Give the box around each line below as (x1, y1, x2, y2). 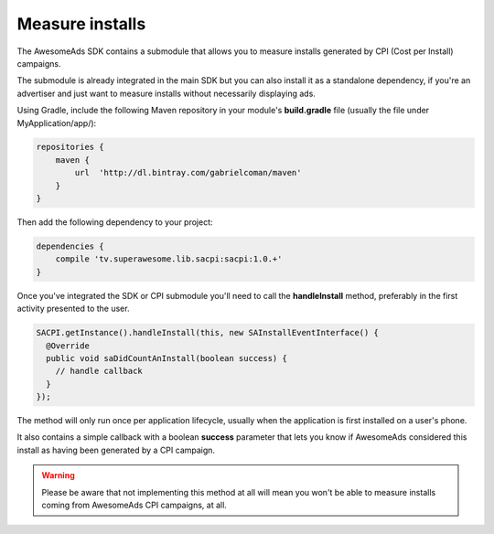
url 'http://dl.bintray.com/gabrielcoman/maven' (74, 167, 302, 178)
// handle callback (55, 366, 144, 377)
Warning (41, 470, 75, 481)
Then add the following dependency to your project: (16, 217, 214, 228)
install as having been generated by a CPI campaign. (16, 444, 215, 455)
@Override (46, 340, 91, 351)
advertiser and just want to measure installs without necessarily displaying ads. (16, 88, 316, 99)
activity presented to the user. (16, 303, 130, 315)
